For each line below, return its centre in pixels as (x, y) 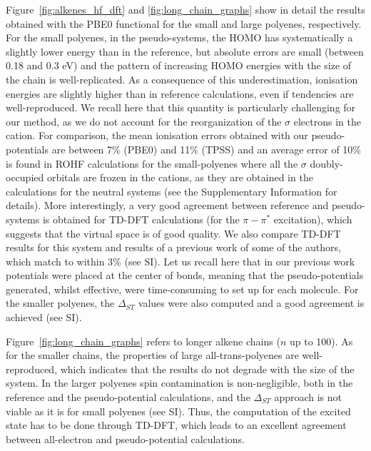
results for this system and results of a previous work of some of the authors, (173, 247)
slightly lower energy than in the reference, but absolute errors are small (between (185, 51)
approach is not (308, 397)
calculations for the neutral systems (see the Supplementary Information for (172, 191)
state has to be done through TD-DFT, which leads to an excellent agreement (176, 425)
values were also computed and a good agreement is (251, 303)
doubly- (326, 163)
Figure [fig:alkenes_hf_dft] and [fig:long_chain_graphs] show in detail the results (185, 9)
